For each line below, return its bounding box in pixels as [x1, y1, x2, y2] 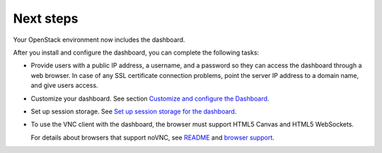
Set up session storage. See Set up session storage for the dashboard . [30, 107, 237, 115]
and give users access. [30, 81, 98, 90]
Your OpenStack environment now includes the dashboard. [13, 35, 185, 44]
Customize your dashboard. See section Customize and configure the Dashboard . [30, 94, 270, 103]
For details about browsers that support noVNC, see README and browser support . [30, 133, 275, 142]
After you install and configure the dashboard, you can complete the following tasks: [13, 48, 260, 57]
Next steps [13, 11, 79, 26]
